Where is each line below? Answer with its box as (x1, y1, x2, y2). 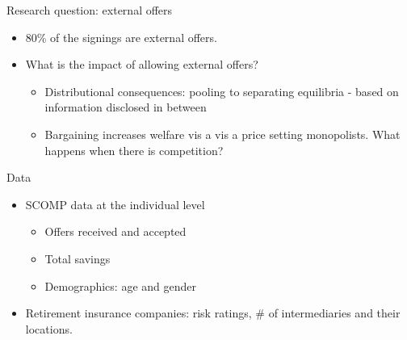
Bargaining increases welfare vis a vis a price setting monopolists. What (44, 125, 401, 142)
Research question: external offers (6, 2, 173, 18)
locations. (25, 320, 73, 337)
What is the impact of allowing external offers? (25, 56, 258, 73)
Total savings (44, 250, 111, 267)
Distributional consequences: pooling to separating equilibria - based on (44, 82, 399, 99)
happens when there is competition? (44, 141, 224, 158)
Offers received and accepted (44, 223, 187, 240)
